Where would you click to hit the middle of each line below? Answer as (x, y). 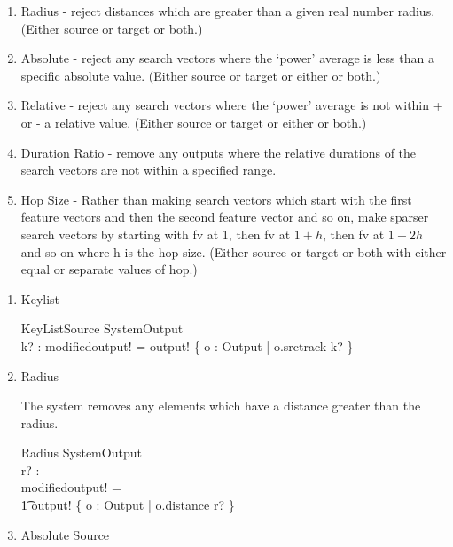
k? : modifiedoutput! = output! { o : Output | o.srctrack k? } (187, 345)
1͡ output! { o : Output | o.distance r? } (128, 505)
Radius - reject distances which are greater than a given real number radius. (228, 11)
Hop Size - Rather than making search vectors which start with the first (216, 199)
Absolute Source (65, 534)
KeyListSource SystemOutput (102, 328)
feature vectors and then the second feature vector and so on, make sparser (225, 217)
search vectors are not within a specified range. (148, 170)
